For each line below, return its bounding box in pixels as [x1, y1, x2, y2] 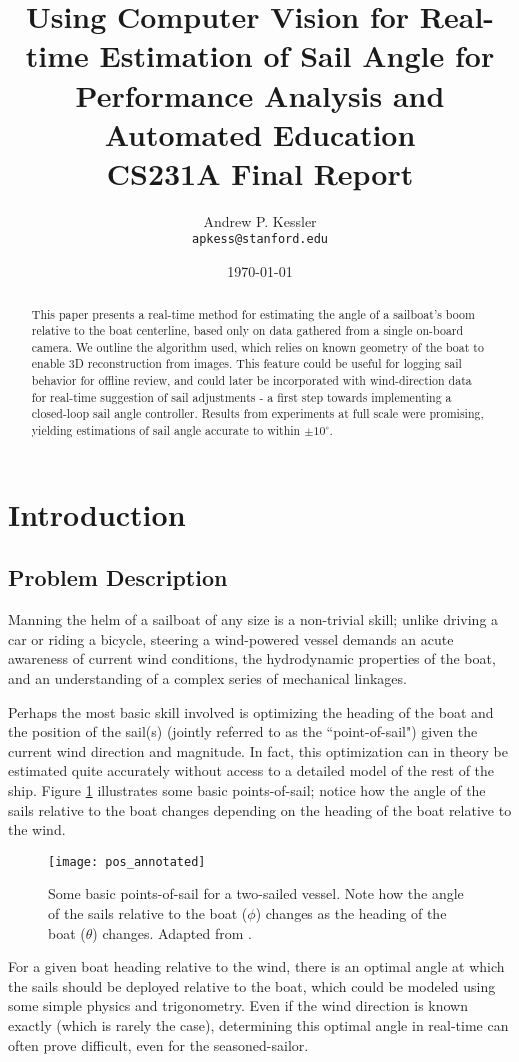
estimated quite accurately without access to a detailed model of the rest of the [8, 760, 495, 781]
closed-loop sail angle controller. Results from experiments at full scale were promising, [31, 405, 484, 422]
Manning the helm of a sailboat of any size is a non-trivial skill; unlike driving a [8, 609, 499, 630]
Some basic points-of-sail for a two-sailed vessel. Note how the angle [48, 883, 464, 904]
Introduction [8, 493, 186, 534]
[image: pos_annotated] [48, 854, 206, 869]
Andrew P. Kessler [203, 210, 317, 231]
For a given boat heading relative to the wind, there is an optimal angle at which [8, 956, 505, 977]
